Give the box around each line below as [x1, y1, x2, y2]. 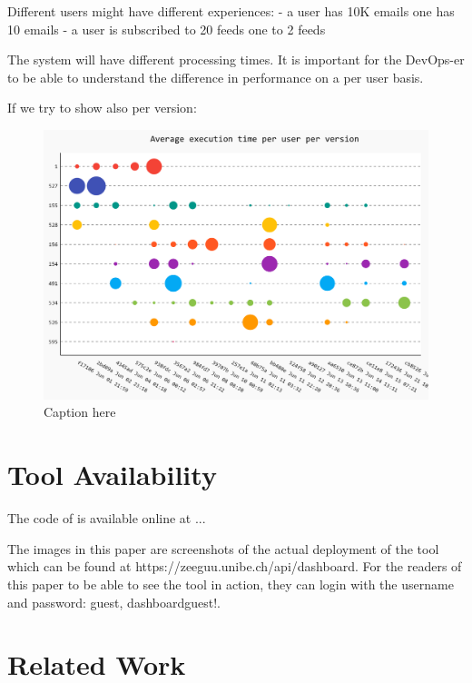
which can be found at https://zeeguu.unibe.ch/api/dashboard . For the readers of [7, 557, 462, 576]
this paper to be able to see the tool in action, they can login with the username [7, 574, 454, 593]
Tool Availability [7, 456, 217, 493]
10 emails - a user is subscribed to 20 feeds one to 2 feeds [7, 19, 326, 38]
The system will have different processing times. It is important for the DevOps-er [7, 50, 465, 69]
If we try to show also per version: [7, 98, 197, 117]
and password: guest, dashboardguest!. [7, 592, 221, 611]
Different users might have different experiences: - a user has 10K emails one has [7, 2, 455, 20]
